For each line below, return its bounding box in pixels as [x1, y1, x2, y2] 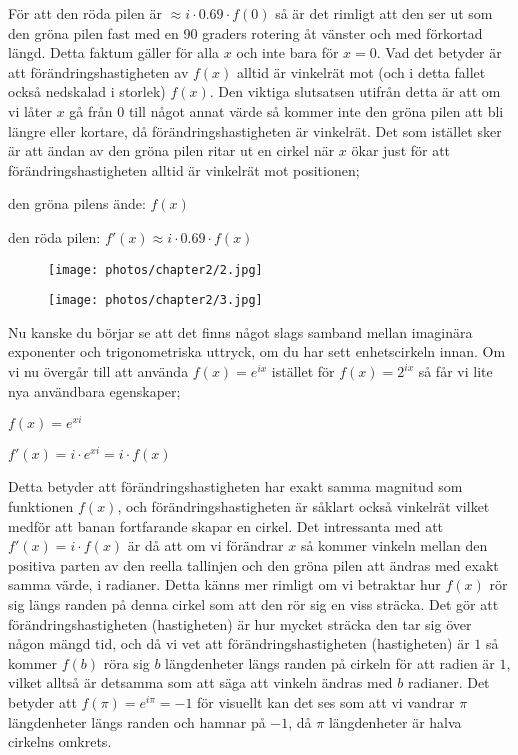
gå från [69, 100, 113, 121]
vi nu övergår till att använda [8, 361, 189, 382]
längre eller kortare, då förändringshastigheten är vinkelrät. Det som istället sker [8, 120, 502, 141]
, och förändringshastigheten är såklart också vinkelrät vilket [117, 495, 490, 516]
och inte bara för [236, 42, 339, 63]
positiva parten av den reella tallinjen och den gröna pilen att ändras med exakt [8, 554, 499, 575]
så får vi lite [418, 361, 493, 382]
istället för [271, 361, 335, 382]
